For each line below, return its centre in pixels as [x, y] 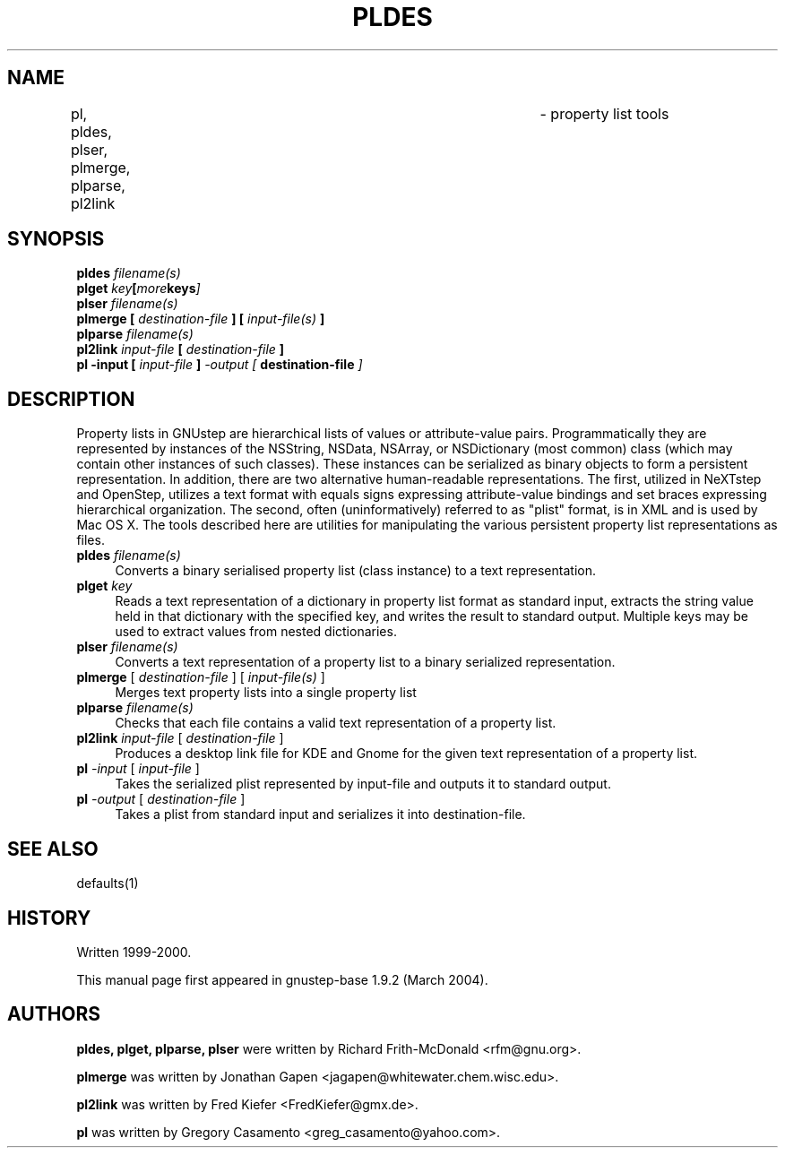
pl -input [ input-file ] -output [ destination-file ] [220, 365]
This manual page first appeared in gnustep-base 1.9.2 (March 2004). [282, 979]
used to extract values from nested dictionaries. [256, 632]
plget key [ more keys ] [138, 289]
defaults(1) [108, 883]
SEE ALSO [53, 849]
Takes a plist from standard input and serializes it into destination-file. [320, 815]
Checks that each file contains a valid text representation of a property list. [336, 723]
